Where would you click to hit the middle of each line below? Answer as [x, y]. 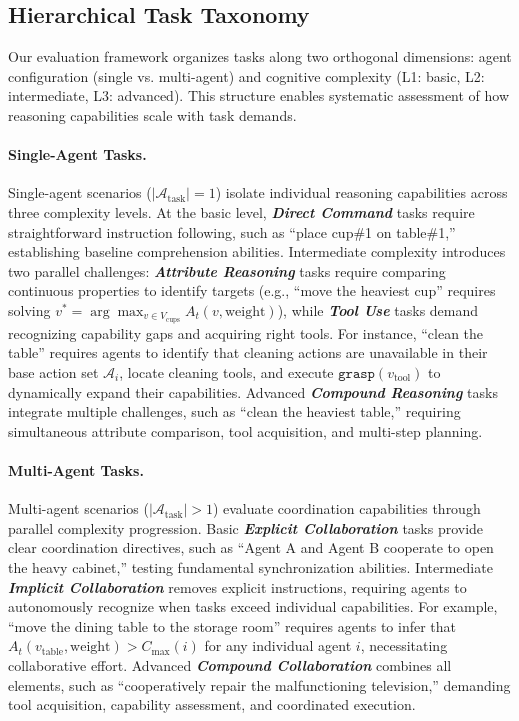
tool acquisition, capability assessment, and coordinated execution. [212, 704]
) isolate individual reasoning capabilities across [361, 192]
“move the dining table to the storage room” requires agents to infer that [232, 625]
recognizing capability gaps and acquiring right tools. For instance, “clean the [246, 332]
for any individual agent [278, 645]
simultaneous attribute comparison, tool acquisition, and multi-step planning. [245, 430]
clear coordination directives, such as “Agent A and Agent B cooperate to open [251, 547]
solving [29, 309]
